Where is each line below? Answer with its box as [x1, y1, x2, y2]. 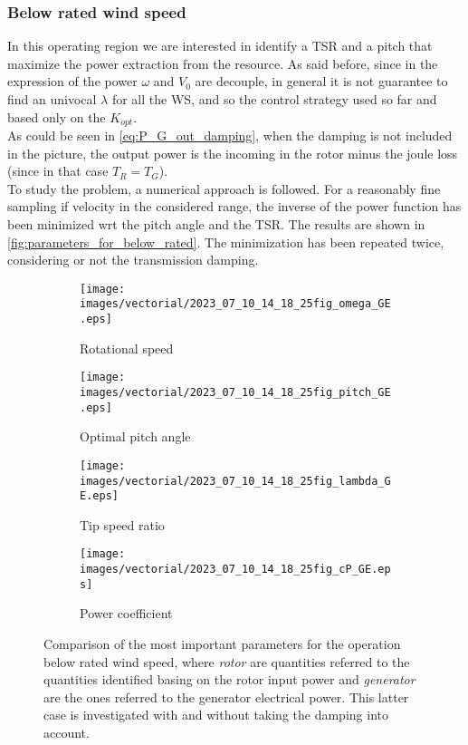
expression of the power [7, 72, 138, 91]
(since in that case [7, 161, 109, 180]
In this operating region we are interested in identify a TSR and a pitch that [7, 36, 433, 55]
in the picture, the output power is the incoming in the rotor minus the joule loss [7, 143, 458, 162]
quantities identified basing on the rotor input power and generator [43, 670, 415, 689]
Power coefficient [80, 604, 173, 623]
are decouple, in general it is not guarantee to [195, 72, 448, 91]
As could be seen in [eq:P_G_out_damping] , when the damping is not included [7, 126, 453, 145]
